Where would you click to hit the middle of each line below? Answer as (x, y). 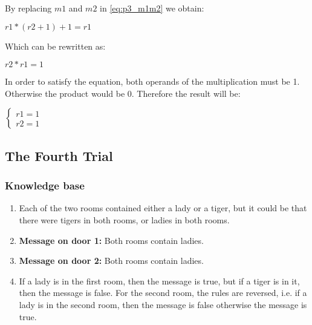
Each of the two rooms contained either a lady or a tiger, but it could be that (163, 208)
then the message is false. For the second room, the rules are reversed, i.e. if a (163, 293)
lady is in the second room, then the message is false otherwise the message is (163, 304)
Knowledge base (45, 185)
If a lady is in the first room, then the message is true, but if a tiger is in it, (159, 281)
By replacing (28, 8)
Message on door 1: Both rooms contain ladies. (111, 240)
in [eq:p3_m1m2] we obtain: (152, 8)
